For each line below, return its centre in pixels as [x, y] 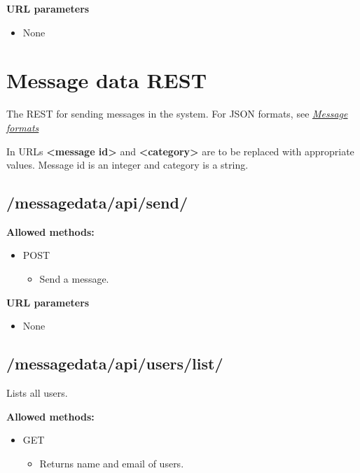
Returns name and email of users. [112, 463]
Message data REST [107, 80]
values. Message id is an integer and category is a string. [127, 165]
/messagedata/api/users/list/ [115, 363]
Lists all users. [37, 393]
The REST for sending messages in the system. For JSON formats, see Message [177, 114]
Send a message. [74, 279]
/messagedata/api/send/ [97, 203]
